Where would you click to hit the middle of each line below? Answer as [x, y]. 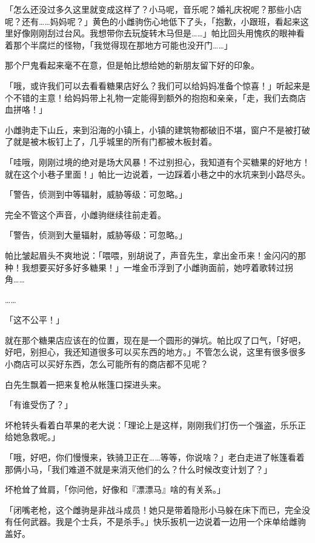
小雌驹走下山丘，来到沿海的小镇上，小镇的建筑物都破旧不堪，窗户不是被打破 [157, 129]
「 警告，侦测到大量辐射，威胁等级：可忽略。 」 [96, 235]
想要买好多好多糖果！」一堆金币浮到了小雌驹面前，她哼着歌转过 [157, 267]
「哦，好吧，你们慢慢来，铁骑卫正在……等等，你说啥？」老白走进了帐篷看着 [155, 457]
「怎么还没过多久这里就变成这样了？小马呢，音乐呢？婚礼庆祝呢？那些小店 [153, 9]
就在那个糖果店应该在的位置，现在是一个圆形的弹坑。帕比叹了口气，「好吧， [155, 340]
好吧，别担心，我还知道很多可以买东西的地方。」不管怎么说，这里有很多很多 [155, 352]
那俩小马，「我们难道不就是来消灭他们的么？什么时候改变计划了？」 [138, 469]
